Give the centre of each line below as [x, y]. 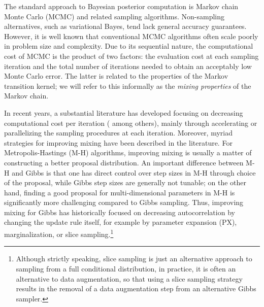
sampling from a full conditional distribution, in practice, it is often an [126, 268]
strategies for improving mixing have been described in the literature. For [118, 142]
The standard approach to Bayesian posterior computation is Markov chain [121, 6]
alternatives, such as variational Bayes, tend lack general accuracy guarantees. [125, 26]
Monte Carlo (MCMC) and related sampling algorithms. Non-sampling [114, 16]
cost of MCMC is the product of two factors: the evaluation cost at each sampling [131, 56]
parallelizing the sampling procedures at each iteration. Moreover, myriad [119, 133]
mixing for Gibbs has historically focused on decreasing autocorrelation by [120, 212]
